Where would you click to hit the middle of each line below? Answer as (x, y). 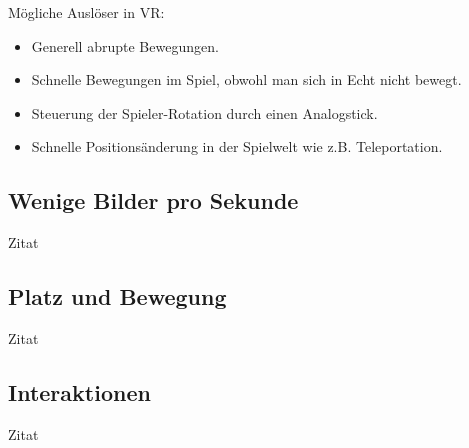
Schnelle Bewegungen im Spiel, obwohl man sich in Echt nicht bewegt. (246, 79)
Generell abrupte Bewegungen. (125, 45)
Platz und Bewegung (117, 296)
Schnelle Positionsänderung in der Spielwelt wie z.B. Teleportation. (237, 146)
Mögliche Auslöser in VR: (86, 12)
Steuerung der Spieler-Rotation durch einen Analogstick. (204, 112)
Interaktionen (79, 391)
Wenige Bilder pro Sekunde (153, 200)
